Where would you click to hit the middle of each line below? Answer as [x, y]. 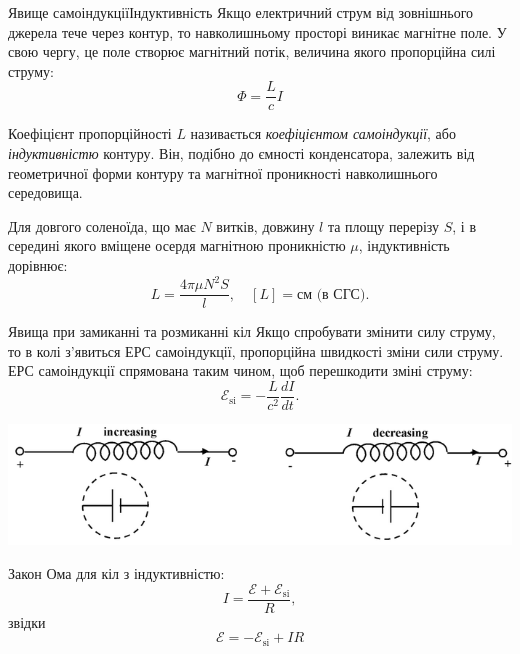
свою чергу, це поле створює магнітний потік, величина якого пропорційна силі [252, 51]
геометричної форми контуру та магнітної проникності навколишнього [223, 172]
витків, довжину [265, 225]
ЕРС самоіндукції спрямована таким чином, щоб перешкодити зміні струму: [240, 370]
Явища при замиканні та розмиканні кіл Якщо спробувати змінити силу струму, [252, 331]
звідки [27, 621]
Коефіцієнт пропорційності [90, 133]
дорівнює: [38, 265]
